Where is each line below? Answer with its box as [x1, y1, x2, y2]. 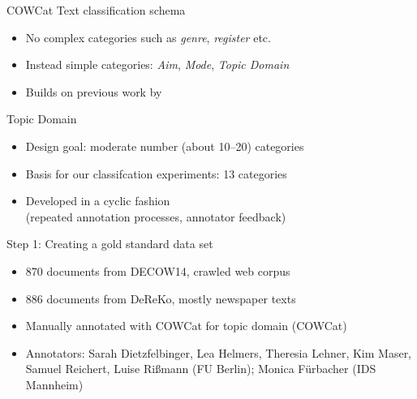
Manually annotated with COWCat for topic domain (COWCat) [25, 317, 347, 334]
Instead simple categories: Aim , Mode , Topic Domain [25, 56, 290, 73]
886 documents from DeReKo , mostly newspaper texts [25, 290, 296, 307]
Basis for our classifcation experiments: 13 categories [25, 165, 287, 182]
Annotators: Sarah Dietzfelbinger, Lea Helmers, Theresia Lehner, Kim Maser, [25, 344, 412, 361]
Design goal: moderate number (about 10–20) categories [25, 137, 304, 154]
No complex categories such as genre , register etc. [25, 28, 271, 45]
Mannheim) [25, 375, 84, 393]
